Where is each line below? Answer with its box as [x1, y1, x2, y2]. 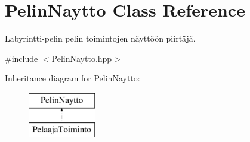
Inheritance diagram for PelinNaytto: [5, 72, 140, 84]
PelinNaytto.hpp [51, 52, 112, 64]
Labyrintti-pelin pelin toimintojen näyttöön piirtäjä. [5, 32, 196, 45]
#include [5, 52, 38, 64]
